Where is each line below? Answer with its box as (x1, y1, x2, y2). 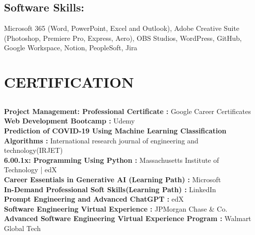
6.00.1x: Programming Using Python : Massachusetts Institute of (4, 154, 219, 165)
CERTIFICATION (4, 72, 134, 92)
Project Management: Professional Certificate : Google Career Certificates (4, 106, 251, 116)
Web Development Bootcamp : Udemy (4, 116, 135, 126)
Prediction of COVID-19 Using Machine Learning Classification (4, 125, 227, 135)
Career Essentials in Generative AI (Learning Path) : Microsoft (4, 174, 221, 184)
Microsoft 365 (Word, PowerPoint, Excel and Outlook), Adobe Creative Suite (4, 23, 240, 33)
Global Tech (4, 223, 41, 233)
